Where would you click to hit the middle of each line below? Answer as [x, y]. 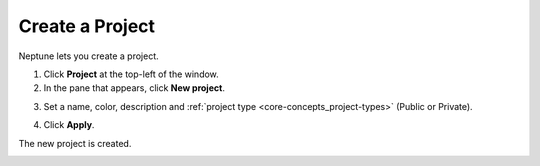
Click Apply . [69, 125]
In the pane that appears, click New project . [134, 88]
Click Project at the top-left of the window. [131, 74]
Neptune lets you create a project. [88, 56]
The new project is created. [75, 143]
